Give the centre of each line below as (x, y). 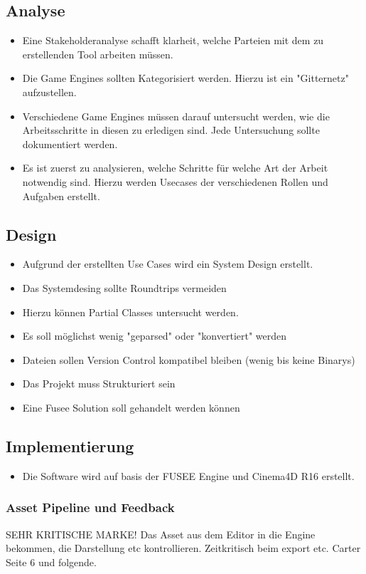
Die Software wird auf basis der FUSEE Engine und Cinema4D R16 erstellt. (188, 475)
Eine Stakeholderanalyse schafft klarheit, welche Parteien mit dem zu (173, 40)
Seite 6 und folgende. (51, 562)
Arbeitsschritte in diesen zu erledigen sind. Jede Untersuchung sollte (171, 130)
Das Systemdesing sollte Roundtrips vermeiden (124, 287)
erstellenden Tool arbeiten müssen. (98, 54)
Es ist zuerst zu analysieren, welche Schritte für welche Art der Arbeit (175, 168)
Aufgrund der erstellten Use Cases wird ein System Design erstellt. (168, 264)
